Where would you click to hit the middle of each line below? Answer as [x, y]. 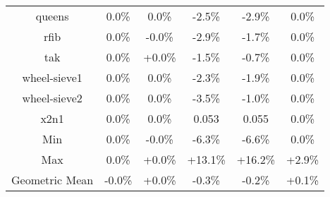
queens [52, 16]
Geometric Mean [53, 180]
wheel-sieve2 [52, 98]
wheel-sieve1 [52, 77]
